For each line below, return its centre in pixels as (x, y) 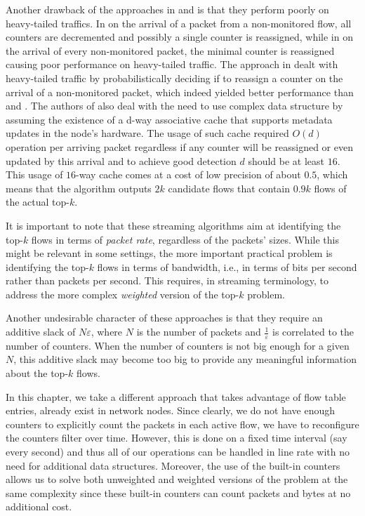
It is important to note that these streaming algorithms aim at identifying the (173, 225)
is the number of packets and (199, 332)
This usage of (34, 174)
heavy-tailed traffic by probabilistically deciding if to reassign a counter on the (174, 78)
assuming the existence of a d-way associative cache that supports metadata (169, 119)
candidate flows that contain (229, 188)
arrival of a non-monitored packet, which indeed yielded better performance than (180, 92)
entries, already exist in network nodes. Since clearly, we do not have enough (170, 410)
